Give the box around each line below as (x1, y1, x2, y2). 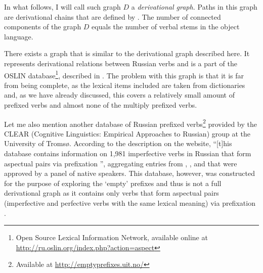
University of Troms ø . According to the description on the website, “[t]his (4, 138, 232, 149)
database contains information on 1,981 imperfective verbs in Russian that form (4, 148, 251, 159)
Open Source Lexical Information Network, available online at (16, 232, 208, 243)
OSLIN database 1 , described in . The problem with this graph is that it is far (4, 68, 244, 80)
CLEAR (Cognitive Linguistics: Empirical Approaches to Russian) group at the (4, 128, 251, 139)
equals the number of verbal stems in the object (92, 21, 240, 32)
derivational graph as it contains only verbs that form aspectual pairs (4, 188, 219, 198)
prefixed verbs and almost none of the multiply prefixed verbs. (4, 100, 197, 110)
